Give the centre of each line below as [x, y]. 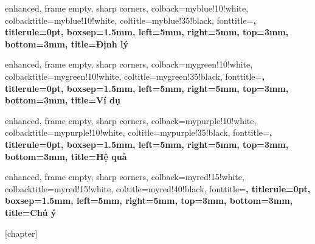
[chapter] [21, 233]
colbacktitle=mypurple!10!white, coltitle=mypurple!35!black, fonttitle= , [139, 132]
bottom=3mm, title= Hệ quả [66, 156]
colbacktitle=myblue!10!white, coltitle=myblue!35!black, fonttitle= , [130, 20]
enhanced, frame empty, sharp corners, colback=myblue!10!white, [127, 8]
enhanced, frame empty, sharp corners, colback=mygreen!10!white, [129, 64]
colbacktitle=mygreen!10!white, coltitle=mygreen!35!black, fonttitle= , [135, 76]
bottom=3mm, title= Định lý [67, 44]
